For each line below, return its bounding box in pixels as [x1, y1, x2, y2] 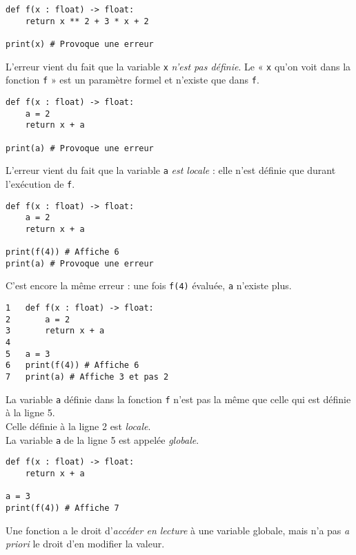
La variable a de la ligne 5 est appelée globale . [6, 432, 199, 447]
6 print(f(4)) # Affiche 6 [6, 360, 139, 371]
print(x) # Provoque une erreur [6, 39, 154, 49]
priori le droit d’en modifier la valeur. [6, 536, 165, 551]
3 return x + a [6, 326, 105, 336]
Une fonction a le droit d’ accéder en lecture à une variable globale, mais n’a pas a [6, 523, 350, 537]
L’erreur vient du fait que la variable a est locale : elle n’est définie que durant [6, 163, 336, 177]
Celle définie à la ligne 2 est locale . [6, 418, 151, 433]
